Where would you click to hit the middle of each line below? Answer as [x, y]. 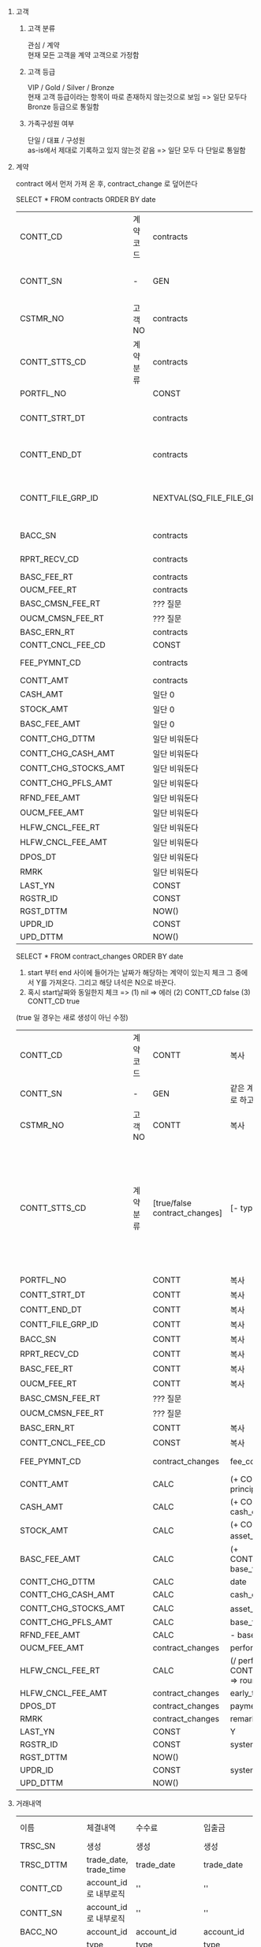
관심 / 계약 [44, 45]
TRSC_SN [37, 1846]
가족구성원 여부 [51, 123]
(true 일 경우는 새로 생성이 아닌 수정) [72, 1017]
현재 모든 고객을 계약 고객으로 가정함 [83, 55]
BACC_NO [38, 1932]
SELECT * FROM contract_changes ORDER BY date [99, 956]
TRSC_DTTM [43, 1865]
